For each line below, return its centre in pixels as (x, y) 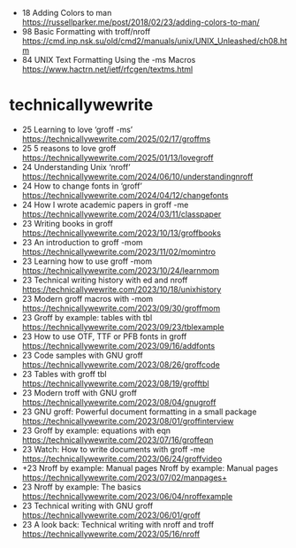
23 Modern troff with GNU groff (79, 392)
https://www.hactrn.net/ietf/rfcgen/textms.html (107, 69)
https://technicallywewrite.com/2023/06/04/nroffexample (127, 496)
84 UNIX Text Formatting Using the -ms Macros (109, 60)
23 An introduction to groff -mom (82, 242)
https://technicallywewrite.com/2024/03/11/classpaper (121, 214)
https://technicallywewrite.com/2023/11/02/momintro (119, 251)
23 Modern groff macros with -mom (87, 298)
